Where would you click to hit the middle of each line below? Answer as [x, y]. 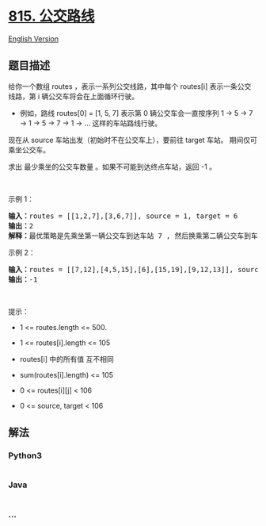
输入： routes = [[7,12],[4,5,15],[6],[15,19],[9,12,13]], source [136, 269]
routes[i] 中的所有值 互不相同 [66, 359]
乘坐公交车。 [29, 150]
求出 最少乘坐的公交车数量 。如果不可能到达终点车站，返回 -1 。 [112, 167]
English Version [34, 38]
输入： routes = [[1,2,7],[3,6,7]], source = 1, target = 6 [123, 216]
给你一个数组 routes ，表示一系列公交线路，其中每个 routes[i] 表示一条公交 [130, 86]
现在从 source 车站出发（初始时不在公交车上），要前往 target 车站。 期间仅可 [133, 140]
